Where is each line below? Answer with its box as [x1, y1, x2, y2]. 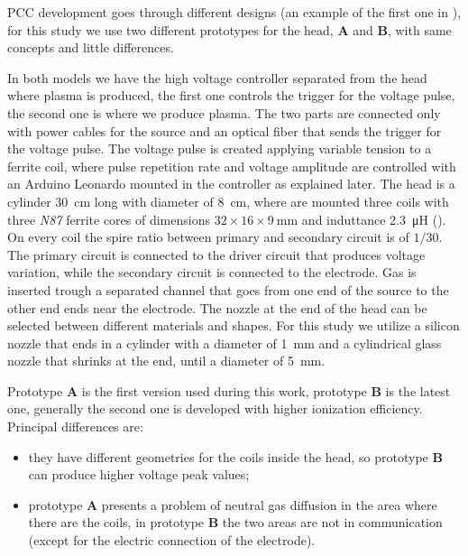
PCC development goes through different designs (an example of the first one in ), [7, 3, 462, 21]
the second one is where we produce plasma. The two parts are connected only [7, 103, 441, 122]
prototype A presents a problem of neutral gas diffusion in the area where [28, 495, 437, 514]
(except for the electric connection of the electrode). [28, 531, 316, 550]
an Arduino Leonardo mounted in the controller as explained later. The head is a [7, 174, 455, 193]
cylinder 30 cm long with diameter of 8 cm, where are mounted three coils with [7, 191, 449, 210]
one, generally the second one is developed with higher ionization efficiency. [7, 399, 423, 418]
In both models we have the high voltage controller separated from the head [7, 68, 427, 87]
